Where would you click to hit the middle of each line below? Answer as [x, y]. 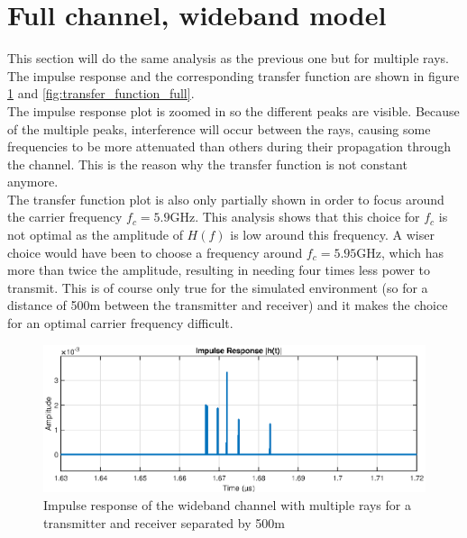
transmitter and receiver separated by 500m [164, 522]
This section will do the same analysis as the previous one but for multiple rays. [228, 58]
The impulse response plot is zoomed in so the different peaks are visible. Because [233, 110]
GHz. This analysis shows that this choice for [295, 217]
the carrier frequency [65, 217]
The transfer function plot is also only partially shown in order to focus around [226, 199]
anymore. [33, 182]
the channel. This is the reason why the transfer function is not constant [207, 164]
